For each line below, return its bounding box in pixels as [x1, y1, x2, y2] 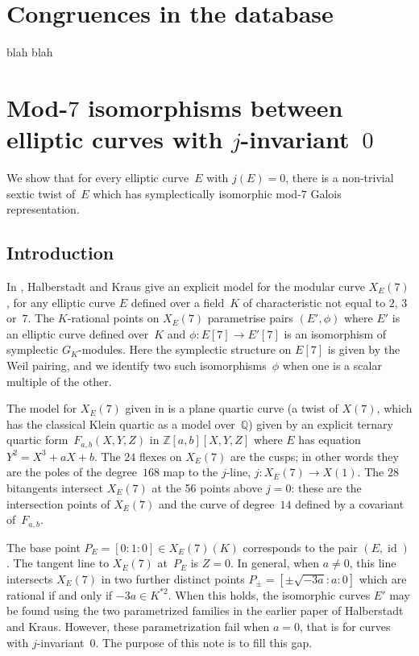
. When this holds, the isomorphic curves [168, 586, 371, 603]
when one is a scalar [282, 356, 382, 373]
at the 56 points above [151, 480, 263, 496]
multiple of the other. [6, 372, 112, 389]
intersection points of [6, 495, 110, 512]
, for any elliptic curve [6, 293, 116, 310]
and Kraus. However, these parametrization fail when [6, 618, 270, 635]
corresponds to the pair [243, 538, 358, 555]
